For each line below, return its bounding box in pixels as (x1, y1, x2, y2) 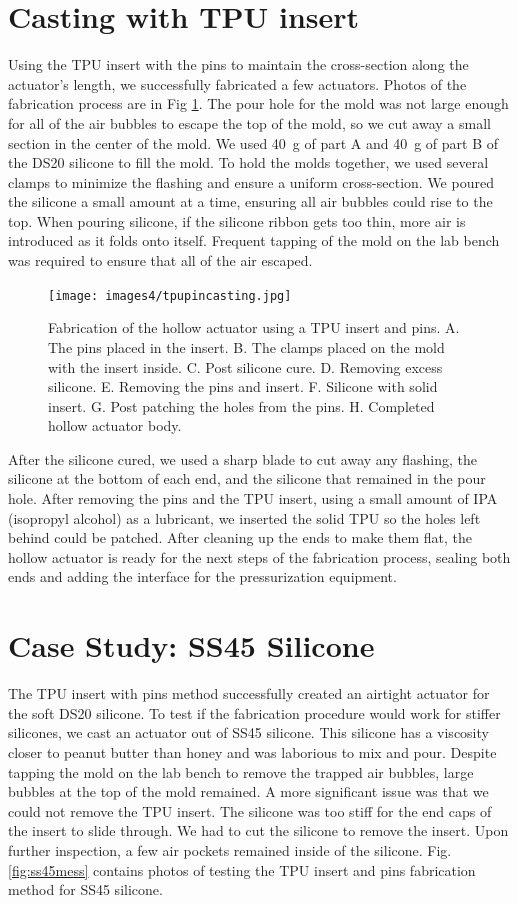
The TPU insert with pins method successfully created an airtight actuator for (8, 683, 490, 704)
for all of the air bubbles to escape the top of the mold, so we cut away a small (8, 112, 491, 133)
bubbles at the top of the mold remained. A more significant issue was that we (8, 781, 489, 802)
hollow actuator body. (48, 415, 182, 436)
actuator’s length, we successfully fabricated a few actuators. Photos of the (8, 73, 467, 94)
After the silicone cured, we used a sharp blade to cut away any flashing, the (8, 448, 478, 469)
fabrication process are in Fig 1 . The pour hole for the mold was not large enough (8, 93, 509, 114)
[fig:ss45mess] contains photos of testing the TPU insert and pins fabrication (8, 859, 476, 880)
